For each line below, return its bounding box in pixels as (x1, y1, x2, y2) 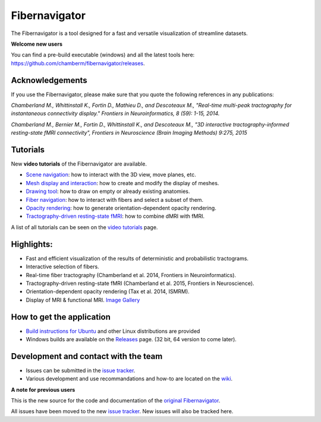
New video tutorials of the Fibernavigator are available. (11, 160, 147, 167)
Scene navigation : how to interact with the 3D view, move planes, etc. (26, 171, 196, 178)
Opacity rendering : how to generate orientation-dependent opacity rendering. (26, 205, 216, 212)
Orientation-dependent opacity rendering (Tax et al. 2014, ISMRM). (26, 288, 190, 295)
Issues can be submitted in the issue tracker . (26, 367, 136, 374)
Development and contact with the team (11, 351, 163, 361)
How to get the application (11, 312, 111, 322)
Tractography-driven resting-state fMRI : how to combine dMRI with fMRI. (26, 212, 205, 220)
